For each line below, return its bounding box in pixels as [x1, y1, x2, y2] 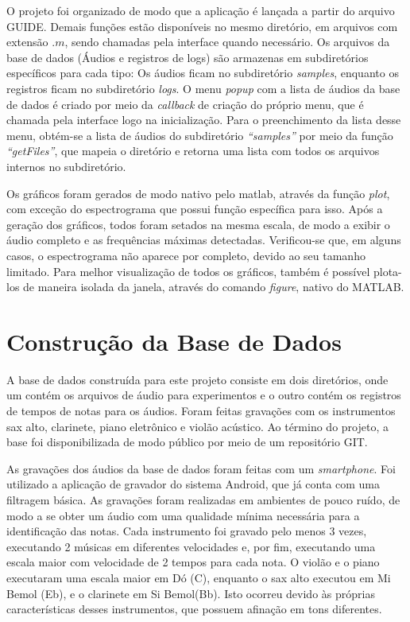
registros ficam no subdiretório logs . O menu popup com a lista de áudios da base [6, 80, 400, 96]
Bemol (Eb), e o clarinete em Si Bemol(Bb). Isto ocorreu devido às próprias [6, 585, 375, 601]
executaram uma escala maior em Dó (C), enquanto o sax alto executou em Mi [6, 569, 391, 585]
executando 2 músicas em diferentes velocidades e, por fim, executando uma [6, 538, 376, 554]
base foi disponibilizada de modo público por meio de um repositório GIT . [6, 433, 368, 450]
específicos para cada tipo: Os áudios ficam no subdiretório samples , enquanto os [6, 64, 399, 81]
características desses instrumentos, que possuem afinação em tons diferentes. [6, 601, 382, 617]
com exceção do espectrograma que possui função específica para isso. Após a [6, 200, 383, 217]
